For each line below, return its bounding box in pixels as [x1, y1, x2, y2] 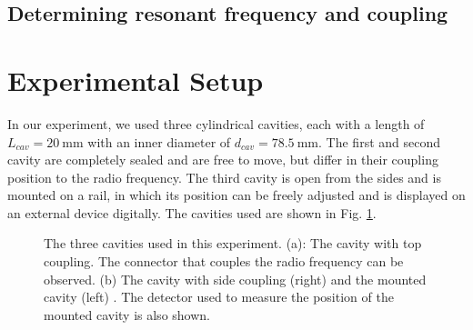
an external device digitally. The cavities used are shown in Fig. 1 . [7, 203, 377, 222]
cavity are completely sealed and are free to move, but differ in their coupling [7, 150, 438, 169]
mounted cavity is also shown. [44, 305, 210, 324]
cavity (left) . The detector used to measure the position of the [44, 287, 394, 306]
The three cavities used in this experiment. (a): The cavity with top [44, 234, 422, 253]
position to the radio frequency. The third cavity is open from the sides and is [7, 167, 441, 186]
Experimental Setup [7, 61, 264, 98]
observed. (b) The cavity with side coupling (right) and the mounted [44, 269, 427, 288]
